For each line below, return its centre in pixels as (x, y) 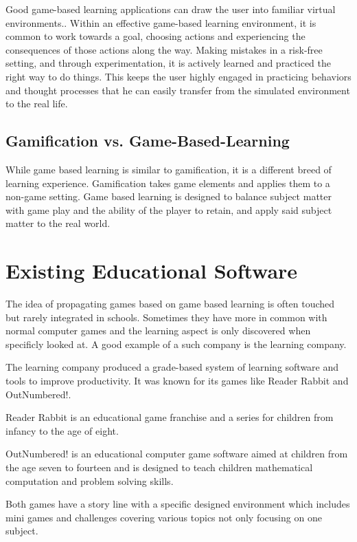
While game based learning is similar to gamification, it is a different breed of (169, 169)
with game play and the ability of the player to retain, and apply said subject (169, 209)
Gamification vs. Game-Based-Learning (148, 141)
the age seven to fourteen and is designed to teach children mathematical (159, 467)
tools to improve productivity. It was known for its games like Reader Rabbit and (177, 381)
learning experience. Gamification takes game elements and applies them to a (168, 183)
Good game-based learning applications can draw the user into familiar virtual (171, 9)
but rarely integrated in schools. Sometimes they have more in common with (166, 317)
